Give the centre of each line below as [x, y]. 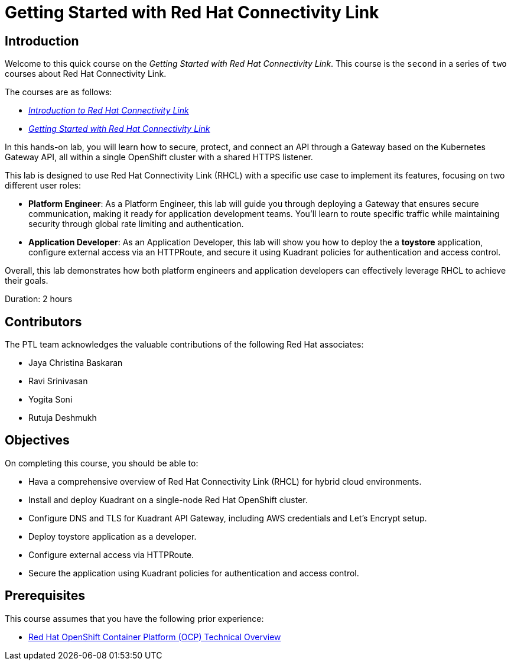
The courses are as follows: [58, 92]
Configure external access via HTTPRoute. [111, 554]
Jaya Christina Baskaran [76, 363]
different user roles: [43, 186]
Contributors [43, 322]
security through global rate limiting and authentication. [136, 224]
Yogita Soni [51, 400]
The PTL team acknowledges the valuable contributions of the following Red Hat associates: [184, 345]
